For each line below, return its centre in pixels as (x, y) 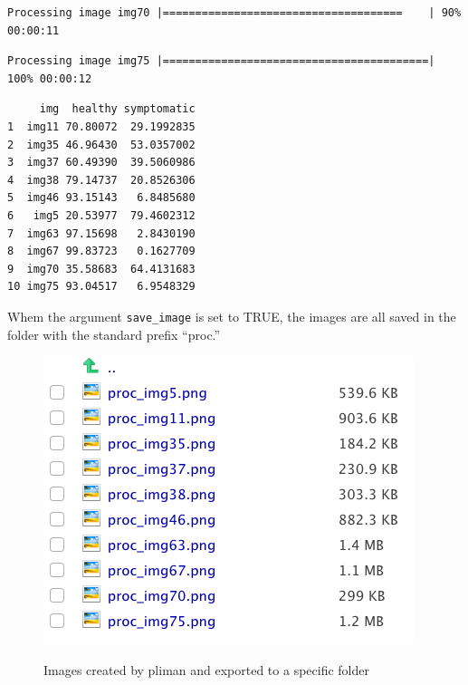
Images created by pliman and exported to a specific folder (206, 669)
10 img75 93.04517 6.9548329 (101, 287)
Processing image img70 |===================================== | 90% (234, 13)
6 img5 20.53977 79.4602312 (101, 215)
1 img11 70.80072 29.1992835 (101, 126)
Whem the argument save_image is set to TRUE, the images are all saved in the (232, 316)
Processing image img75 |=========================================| (221, 61)
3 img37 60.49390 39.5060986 (101, 163)
